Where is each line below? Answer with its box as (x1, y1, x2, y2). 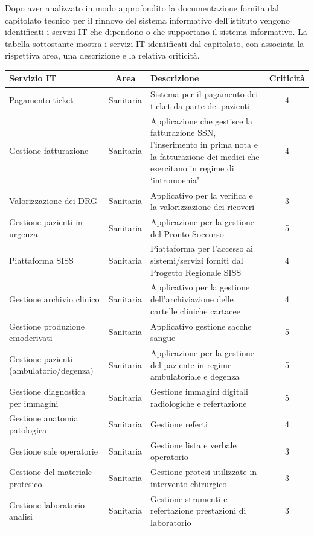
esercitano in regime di (150, 162, 234, 174)
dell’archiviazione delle (150, 293, 234, 305)
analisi (9, 510, 33, 523)
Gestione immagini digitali (150, 384, 248, 397)
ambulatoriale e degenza (150, 370, 240, 383)
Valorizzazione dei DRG (9, 194, 97, 207)
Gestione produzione (9, 319, 85, 332)
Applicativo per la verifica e (150, 188, 253, 201)
